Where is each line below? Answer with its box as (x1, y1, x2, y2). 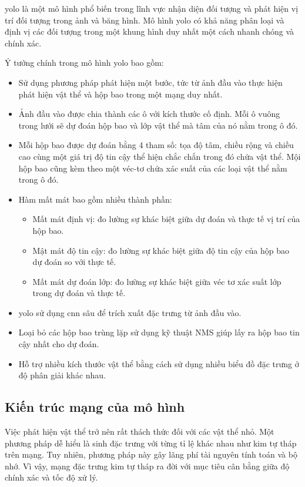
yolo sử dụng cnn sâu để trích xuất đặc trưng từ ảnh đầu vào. (18, 306, 242, 318)
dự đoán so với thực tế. (32, 256, 116, 268)
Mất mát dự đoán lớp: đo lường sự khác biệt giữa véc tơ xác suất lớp (32, 275, 281, 287)
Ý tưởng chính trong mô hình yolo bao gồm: (5, 56, 164, 69)
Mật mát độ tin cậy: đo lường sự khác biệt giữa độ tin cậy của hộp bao (32, 244, 290, 256)
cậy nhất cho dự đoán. (18, 338, 99, 350)
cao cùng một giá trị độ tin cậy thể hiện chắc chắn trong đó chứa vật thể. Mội (18, 150, 301, 162)
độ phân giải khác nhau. (18, 369, 106, 381)
